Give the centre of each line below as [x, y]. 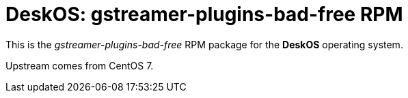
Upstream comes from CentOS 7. [80, 65]
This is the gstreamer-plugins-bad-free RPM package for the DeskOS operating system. [204, 44]
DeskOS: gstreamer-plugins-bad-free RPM [204, 14]
